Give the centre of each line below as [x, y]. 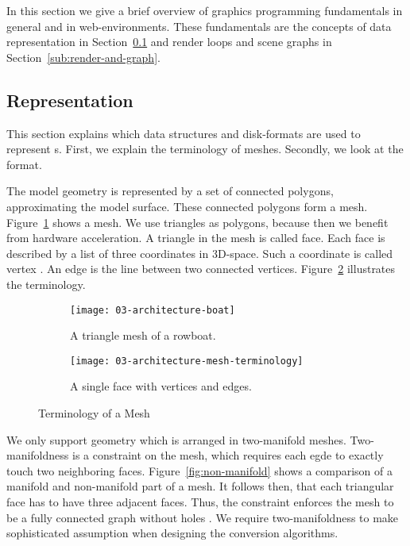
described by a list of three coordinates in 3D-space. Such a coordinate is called [200, 253]
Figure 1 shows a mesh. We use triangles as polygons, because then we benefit [197, 222]
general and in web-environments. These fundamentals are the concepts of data [199, 26]
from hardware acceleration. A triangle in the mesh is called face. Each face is [196, 238]
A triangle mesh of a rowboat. [143, 335]
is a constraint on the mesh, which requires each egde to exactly [228, 455]
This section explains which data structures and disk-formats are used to [184, 133]
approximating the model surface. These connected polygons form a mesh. [187, 206]
